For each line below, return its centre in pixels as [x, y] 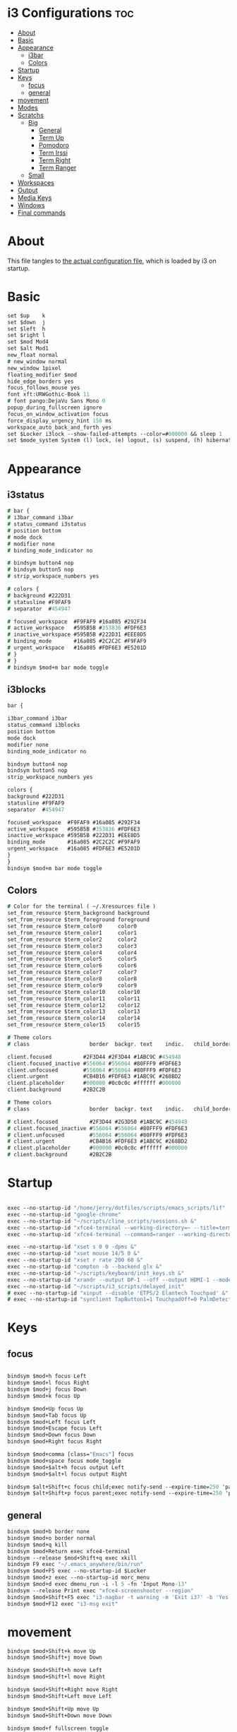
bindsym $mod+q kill [38, 1545]
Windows [31, 205]
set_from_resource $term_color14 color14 [74, 1019]
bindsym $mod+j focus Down [47, 1389]
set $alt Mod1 [28, 349]
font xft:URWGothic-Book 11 [49, 395]
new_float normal [33, 355]
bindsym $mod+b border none [49, 1532]
